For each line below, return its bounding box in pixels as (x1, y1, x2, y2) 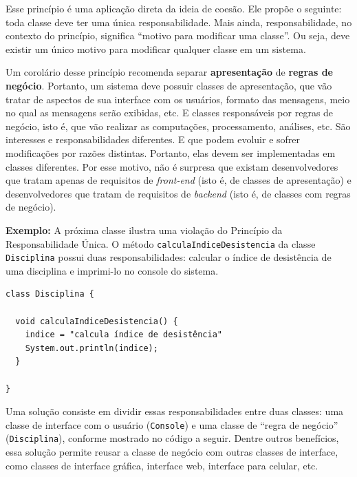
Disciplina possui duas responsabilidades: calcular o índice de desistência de (6, 250, 332, 264)
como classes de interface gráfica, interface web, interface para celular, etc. (6, 458, 318, 472)
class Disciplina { (6, 289, 94, 299)
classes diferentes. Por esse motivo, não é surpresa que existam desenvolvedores (6, 159, 338, 173)
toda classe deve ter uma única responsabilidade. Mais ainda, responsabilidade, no (6, 14, 352, 29)
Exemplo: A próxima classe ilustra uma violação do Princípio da (6, 222, 283, 237)
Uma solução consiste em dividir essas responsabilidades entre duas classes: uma (6, 404, 344, 418)
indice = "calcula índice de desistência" (25, 330, 222, 340)
